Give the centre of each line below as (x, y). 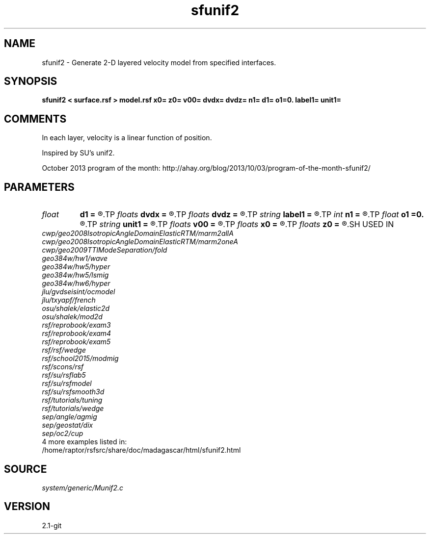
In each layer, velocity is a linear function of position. (127, 138)
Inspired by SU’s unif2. (78, 153)
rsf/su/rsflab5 (64, 375)
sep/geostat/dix (67, 425)
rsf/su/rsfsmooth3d (73, 392)
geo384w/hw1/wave (75, 258)
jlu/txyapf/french (69, 300)
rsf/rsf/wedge (64, 350)
